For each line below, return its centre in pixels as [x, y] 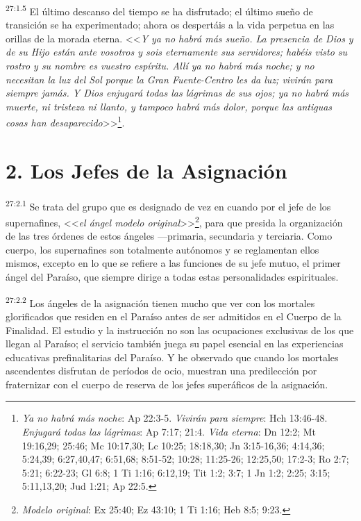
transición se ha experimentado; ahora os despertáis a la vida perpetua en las [170, 25]
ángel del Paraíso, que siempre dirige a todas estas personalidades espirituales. [172, 277]
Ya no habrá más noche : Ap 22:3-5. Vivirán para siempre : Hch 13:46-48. [175, 418]
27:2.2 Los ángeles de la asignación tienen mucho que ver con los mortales [160, 301]
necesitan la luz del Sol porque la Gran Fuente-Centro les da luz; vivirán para [169, 79]
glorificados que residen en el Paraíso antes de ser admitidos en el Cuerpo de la [174, 316]
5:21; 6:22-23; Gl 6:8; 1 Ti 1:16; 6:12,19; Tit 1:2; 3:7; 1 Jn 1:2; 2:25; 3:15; [176, 472]
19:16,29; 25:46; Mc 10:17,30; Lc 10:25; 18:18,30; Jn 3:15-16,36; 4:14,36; [173, 445]
